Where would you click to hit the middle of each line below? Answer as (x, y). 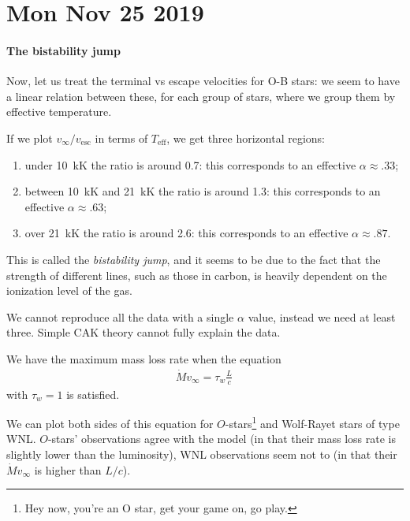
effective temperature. (59, 112)
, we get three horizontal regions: (246, 138)
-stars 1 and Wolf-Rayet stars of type (312, 422)
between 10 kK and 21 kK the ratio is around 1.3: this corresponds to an (203, 191)
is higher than (68, 469)
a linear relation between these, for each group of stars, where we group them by (201, 96)
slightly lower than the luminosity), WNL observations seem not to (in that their (202, 454)
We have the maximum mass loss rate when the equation (144, 358)
